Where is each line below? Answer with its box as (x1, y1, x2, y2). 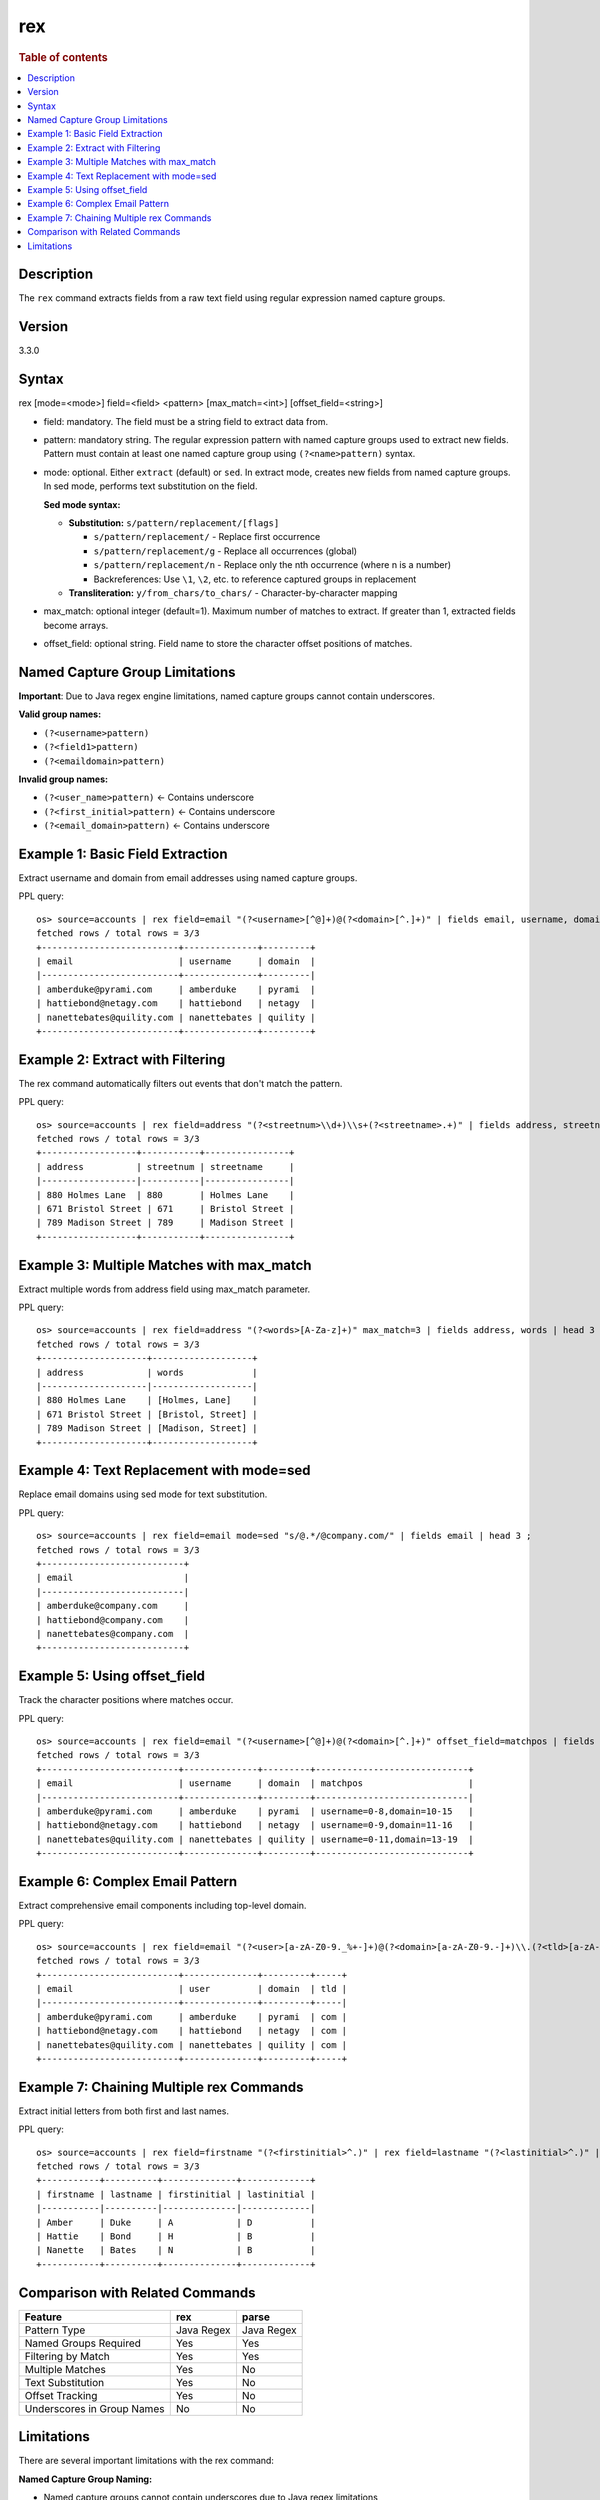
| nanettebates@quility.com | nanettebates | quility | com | (36, 2039, 348, 2050)
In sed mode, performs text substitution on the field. (43, 480, 258, 492)
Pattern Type (24, 2323, 86, 2337)
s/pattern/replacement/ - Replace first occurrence (93, 531, 321, 543)
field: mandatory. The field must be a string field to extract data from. (43, 415, 329, 427)
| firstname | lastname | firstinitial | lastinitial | (36, 2188, 316, 2200)
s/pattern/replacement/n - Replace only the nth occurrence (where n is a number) (93, 559, 452, 571)
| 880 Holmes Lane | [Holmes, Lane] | (36, 1395, 259, 1406)
